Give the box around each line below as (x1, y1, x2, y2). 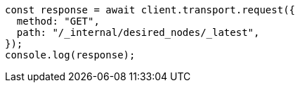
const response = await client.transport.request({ (5, 4, 296, 15)
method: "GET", (16, 15, 100, 27)
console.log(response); (5, 49, 136, 61)
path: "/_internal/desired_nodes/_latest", (16, 27, 260, 38)
